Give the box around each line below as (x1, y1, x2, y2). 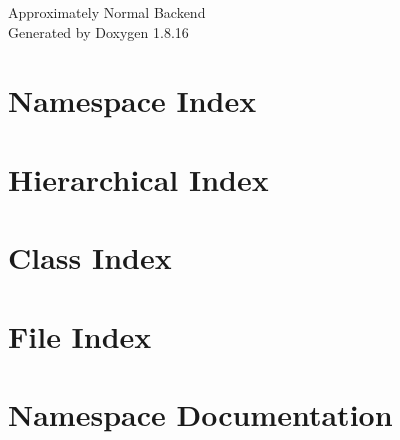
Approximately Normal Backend (8, 2, 206, 22)
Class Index (8, 237, 172, 278)
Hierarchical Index (8, 158, 269, 199)
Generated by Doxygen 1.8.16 (8, 21, 189, 42)
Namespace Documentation (8, 393, 393, 434)
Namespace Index (8, 80, 257, 121)
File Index (8, 315, 152, 356)
